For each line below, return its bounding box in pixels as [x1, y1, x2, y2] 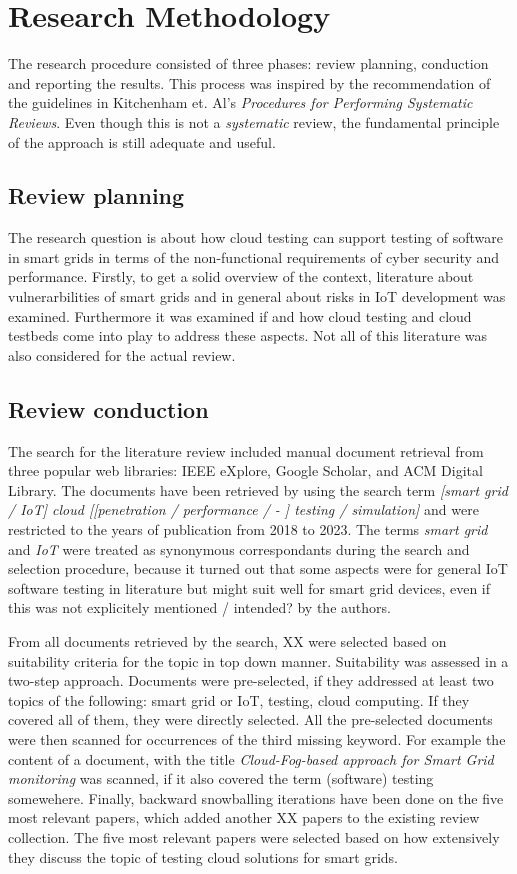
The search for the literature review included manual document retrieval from [8, 440, 484, 461]
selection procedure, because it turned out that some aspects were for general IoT [8, 558, 508, 579]
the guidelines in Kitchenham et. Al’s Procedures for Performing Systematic [8, 92, 473, 113]
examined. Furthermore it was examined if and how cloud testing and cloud [8, 305, 472, 326]
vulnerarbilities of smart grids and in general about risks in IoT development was [8, 286, 506, 307]
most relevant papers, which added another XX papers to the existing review [8, 807, 480, 828]
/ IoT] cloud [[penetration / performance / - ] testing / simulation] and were [8, 499, 479, 520]
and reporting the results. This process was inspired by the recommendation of [8, 72, 491, 93]
